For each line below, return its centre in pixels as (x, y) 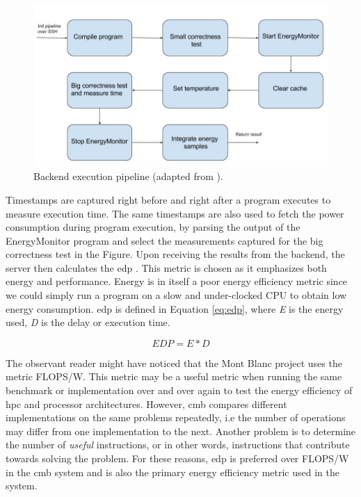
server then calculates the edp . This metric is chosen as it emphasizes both (166, 267)
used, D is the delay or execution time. (88, 322)
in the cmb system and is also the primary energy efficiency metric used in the (173, 472)
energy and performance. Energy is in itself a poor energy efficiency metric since (177, 281)
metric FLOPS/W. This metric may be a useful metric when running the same (174, 376)
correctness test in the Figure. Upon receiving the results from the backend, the (175, 254)
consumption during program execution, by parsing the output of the (153, 227)
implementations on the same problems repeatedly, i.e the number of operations (176, 417)
